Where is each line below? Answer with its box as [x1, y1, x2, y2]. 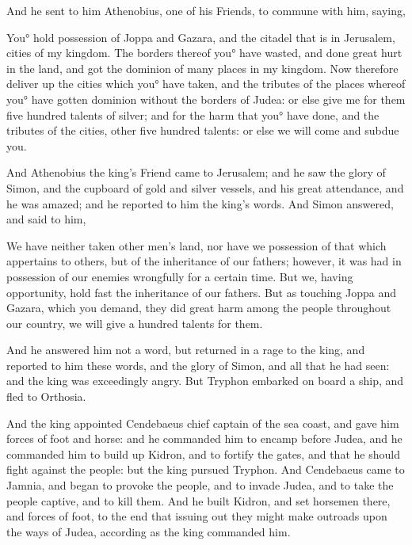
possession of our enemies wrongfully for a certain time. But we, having [6, 268, 353, 284]
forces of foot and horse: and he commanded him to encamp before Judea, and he [6, 430, 402, 447]
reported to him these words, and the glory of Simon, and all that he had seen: [6, 356, 390, 373]
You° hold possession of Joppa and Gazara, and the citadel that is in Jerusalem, [6, 29, 395, 45]
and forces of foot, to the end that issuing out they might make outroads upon [6, 508, 387, 524]
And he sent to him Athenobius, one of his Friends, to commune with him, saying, [6, 2, 406, 18]
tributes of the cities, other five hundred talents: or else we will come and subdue [6, 122, 399, 139]
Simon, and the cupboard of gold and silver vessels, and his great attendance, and [6, 179, 404, 196]
